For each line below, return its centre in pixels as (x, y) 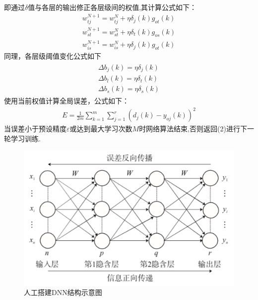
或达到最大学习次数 (101, 129)
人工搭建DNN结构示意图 (63, 292)
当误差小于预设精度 (35, 129)
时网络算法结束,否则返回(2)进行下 (193, 129)
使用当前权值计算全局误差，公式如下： (66, 101)
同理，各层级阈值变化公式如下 (53, 56)
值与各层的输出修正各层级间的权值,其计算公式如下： (112, 7)
